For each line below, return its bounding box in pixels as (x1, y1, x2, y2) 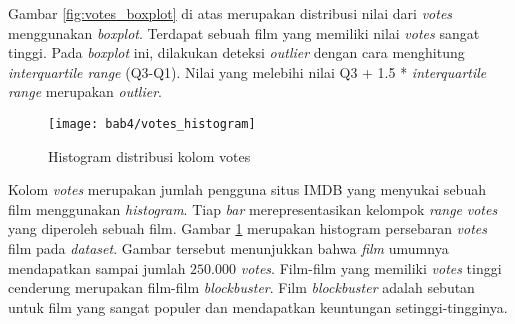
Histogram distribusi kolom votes (48, 145, 251, 166)
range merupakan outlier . (8, 81, 163, 102)
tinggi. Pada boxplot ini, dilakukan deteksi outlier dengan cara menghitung (8, 42, 465, 63)
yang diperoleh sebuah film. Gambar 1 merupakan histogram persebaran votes (8, 218, 488, 239)
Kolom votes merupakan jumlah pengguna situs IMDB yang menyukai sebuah (8, 179, 486, 200)
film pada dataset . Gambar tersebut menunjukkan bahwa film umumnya (8, 238, 449, 258)
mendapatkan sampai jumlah (8, 257, 186, 278)
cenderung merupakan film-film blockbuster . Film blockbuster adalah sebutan (8, 277, 475, 298)
